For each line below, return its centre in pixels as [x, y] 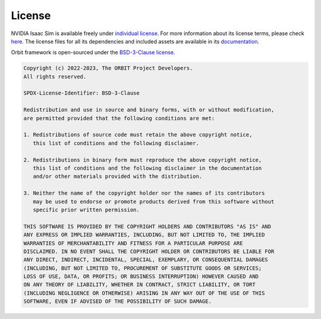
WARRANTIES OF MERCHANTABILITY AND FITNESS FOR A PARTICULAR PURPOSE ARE [133, 243]
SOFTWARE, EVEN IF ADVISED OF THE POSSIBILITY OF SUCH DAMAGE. [118, 301]
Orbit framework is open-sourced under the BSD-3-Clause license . [93, 52]
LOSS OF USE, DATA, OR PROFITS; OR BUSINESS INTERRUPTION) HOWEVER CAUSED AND [141, 276]
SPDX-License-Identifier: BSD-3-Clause [81, 93]
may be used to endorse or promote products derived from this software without [154, 201]
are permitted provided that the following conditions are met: [119, 118]
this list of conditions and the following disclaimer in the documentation [147, 168]
